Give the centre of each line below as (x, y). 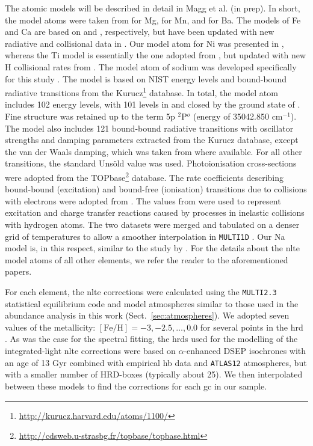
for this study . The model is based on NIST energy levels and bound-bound (146, 78)
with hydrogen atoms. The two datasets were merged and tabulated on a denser (152, 224)
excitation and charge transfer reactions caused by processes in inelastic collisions (155, 212)
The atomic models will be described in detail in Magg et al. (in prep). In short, (153, 8)
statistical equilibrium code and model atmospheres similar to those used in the (152, 303)
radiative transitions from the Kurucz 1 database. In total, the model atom (141, 92)
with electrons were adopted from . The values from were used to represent (143, 200)
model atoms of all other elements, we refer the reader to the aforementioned (147, 259)
